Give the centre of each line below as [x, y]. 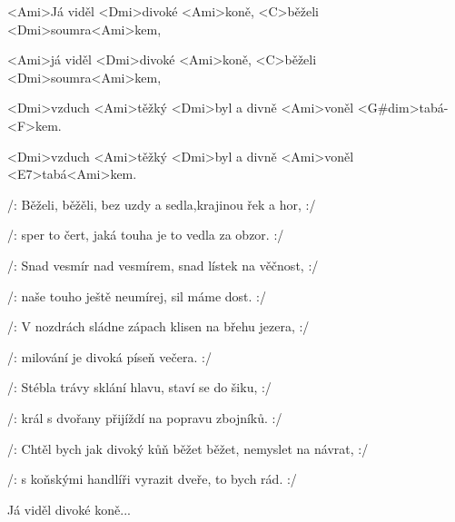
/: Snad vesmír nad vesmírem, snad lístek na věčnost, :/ [163, 265]
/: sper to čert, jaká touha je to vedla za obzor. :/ [146, 235]
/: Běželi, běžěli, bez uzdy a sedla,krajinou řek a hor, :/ [162, 204]
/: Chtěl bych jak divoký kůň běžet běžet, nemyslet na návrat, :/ [188, 448]
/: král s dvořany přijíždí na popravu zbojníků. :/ [145, 417]
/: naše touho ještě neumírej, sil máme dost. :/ [137, 295]
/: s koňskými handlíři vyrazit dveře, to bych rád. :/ [152, 479]
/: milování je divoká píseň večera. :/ [109, 356]
